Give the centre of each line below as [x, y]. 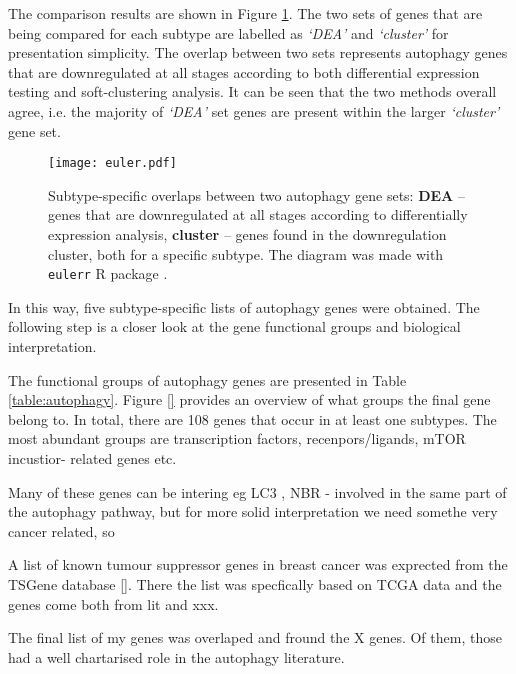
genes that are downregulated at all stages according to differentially [258, 214]
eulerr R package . [108, 273]
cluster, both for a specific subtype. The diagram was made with [246, 253]
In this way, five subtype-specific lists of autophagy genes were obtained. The [244, 306]
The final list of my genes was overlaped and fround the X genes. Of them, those [255, 637]
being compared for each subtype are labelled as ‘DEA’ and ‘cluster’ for [228, 32]
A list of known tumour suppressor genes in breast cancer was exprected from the [258, 564]
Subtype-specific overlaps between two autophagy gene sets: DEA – [256, 194]
